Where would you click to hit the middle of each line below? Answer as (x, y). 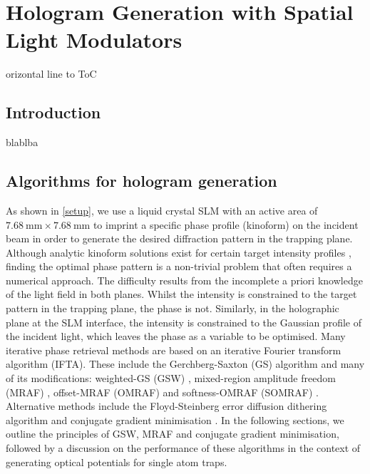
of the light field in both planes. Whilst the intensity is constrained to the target (181, 294)
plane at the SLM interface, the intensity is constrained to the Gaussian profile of (184, 322)
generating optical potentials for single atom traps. (117, 462)
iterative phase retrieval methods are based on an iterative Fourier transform (174, 350)
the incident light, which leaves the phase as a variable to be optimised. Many (176, 336)
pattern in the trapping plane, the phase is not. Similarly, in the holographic (173, 308)
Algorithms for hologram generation (142, 181)
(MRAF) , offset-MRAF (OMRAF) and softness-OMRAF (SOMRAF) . (163, 392)
